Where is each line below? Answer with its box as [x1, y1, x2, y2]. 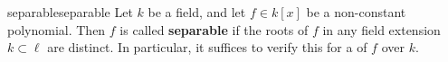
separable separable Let [7, 3, 133, 21]
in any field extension [322, 20, 441, 39]
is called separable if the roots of [119, 20, 309, 39]
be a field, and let [148, 3, 246, 21]
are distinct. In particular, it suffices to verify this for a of [47, 38, 367, 57]
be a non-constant [306, 3, 406, 21]
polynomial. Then [7, 20, 106, 39]
